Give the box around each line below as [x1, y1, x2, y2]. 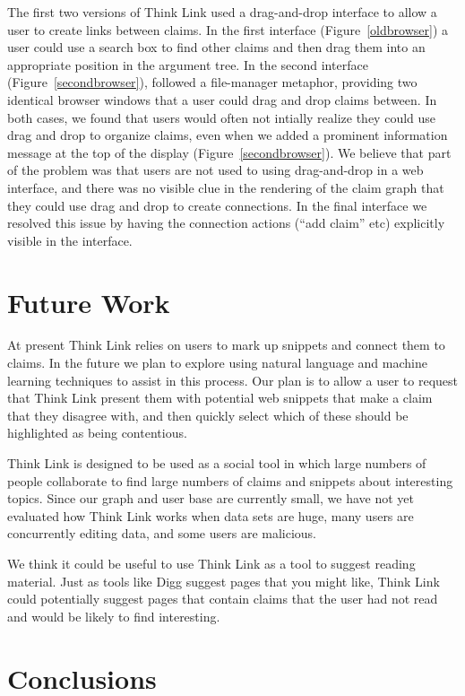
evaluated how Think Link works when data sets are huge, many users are [7, 506, 414, 525]
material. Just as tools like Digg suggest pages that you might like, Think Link [7, 571, 440, 590]
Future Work [7, 283, 170, 320]
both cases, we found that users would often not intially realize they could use [7, 108, 436, 126]
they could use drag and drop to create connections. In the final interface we [7, 196, 427, 214]
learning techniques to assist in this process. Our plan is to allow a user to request [7, 370, 458, 389]
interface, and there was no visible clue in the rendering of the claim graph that [7, 178, 444, 196]
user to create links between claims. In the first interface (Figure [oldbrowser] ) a [7, 20, 448, 39]
